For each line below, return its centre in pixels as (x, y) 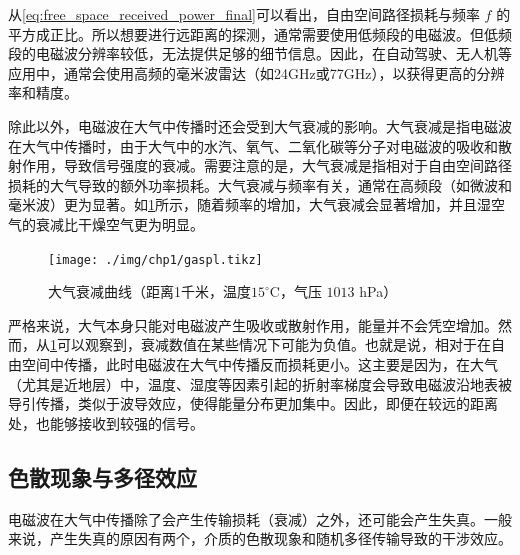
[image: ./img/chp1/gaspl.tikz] (155, 259)
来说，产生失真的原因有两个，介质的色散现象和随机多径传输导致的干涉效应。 (260, 538)
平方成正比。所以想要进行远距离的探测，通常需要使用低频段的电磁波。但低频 (260, 33)
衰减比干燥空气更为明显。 (119, 223)
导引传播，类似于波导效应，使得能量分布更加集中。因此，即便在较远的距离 (253, 403)
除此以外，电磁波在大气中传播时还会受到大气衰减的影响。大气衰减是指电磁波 (260, 125)
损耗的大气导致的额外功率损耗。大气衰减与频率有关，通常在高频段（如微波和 (260, 184)
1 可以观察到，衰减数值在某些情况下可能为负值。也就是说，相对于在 (270, 344)
